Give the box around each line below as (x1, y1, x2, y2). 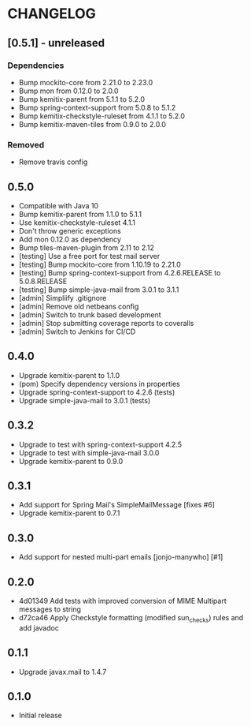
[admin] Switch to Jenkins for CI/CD (18, 327, 136, 336)
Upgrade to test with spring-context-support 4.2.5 (18, 440, 183, 449)
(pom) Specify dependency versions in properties (18, 379, 180, 388)
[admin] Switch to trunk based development (18, 309, 162, 320)
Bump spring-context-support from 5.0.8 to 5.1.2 (18, 103, 176, 112)
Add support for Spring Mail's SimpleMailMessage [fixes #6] (18, 500, 216, 510)
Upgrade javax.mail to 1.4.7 (18, 667, 107, 676)
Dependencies (7, 60, 65, 71)
